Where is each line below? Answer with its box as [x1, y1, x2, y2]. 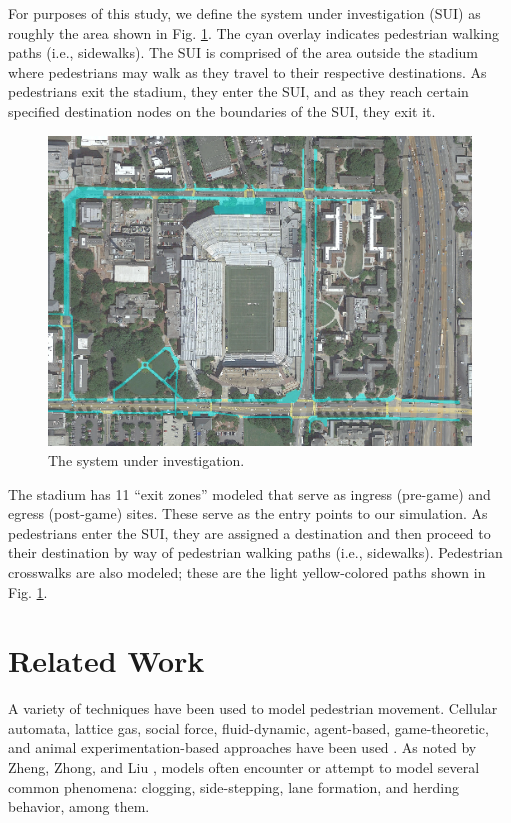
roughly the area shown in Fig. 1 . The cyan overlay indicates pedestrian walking [8, 22, 499, 43]
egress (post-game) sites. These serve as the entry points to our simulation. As [8, 503, 488, 524]
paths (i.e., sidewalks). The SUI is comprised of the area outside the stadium [8, 42, 478, 63]
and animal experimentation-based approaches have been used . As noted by [8, 737, 477, 758]
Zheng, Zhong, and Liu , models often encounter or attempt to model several [8, 757, 480, 778]
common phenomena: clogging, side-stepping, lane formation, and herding [8, 776, 459, 797]
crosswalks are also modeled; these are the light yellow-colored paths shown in [8, 561, 486, 582]
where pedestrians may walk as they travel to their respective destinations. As [8, 61, 487, 82]
